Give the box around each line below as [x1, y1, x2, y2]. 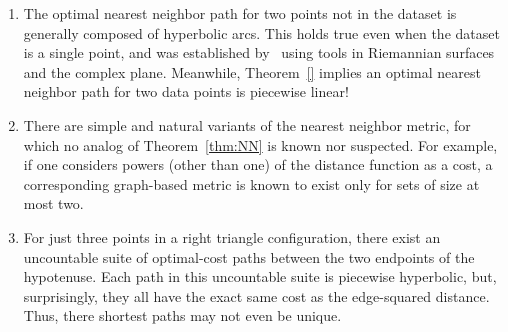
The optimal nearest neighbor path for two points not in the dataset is [23, 3, 457, 23]
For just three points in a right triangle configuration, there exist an [23, 226, 441, 247]
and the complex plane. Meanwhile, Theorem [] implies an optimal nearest [23, 61, 481, 82]
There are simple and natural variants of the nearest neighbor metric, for [23, 114, 471, 135]
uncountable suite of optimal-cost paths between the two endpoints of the [23, 246, 475, 267]
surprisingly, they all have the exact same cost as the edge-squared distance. [23, 285, 490, 306]
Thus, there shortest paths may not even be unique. [23, 305, 342, 326]
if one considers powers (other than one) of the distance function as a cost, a [23, 154, 493, 175]
